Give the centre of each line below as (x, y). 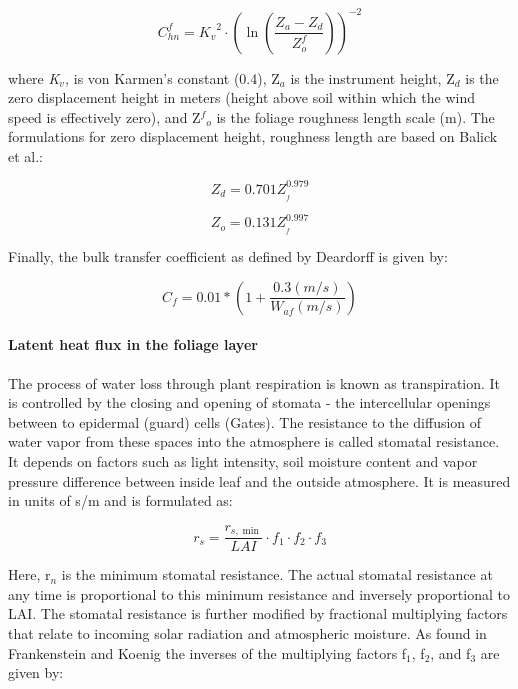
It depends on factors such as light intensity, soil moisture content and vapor (243, 460)
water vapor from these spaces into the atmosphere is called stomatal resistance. (254, 441)
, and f (450, 652)
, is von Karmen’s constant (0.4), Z (172, 77)
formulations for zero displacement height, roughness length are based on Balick (253, 136)
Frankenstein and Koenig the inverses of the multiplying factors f (207, 652)
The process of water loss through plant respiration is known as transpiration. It (254, 382)
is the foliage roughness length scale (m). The (355, 116)
